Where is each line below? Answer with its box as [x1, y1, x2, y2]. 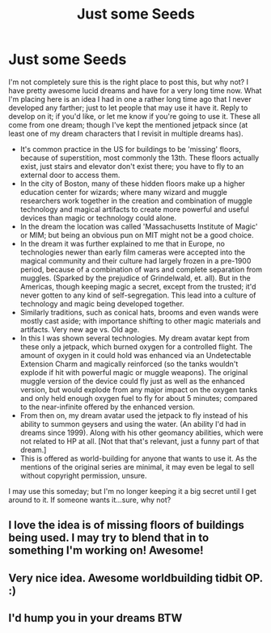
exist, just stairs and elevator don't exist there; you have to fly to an [19, 161, 244, 171]
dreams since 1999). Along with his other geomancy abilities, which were [19, 428, 264, 437]
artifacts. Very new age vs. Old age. [19, 324, 140, 334]
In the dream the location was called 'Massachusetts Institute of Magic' [19, 222, 258, 231]
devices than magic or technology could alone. [19, 213, 176, 222]
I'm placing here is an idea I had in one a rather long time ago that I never [8, 94, 252, 103]
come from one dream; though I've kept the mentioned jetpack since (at [8, 120, 248, 129]
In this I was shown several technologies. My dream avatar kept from [19, 333, 250, 343]
